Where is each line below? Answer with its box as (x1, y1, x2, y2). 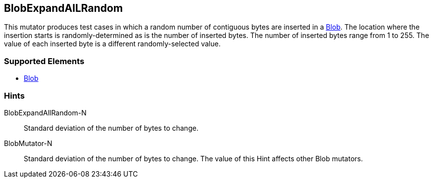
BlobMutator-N (4, 139, 52, 147)
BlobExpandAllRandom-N (4, 108, 87, 117)
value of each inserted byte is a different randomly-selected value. (4, 39, 221, 48)
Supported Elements (4, 56, 85, 66)
